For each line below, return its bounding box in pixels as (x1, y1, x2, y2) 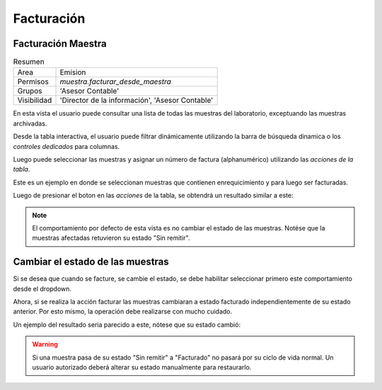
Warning (32, 340, 58, 349)
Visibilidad (17, 96, 52, 106)
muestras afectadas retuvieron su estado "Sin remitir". (32, 234, 190, 243)
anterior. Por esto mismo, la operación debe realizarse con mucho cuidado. (13, 307, 233, 316)
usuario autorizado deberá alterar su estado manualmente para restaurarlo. (32, 362, 252, 372)
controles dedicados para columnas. (13, 142, 120, 150)
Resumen (13, 57, 45, 67)
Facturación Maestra (13, 38, 107, 50)
